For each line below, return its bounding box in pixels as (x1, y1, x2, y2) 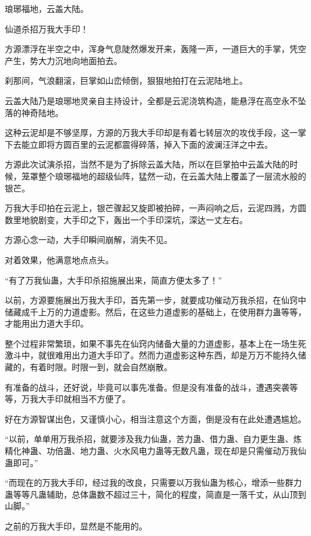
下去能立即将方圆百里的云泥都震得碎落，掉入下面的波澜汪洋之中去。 (5, 138, 273, 150)
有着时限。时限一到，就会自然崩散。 (29, 361, 172, 373)
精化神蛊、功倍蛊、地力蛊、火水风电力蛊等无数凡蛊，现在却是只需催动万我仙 (5, 444, 306, 457)
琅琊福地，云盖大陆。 (5, 2, 89, 14)
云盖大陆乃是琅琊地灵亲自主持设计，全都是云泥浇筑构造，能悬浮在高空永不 (5, 94, 298, 106)
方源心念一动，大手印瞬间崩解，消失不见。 (5, 233, 172, 246)
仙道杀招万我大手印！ (5, 22, 89, 35)
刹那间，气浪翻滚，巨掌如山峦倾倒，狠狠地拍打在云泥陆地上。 (5, 74, 248, 87)
